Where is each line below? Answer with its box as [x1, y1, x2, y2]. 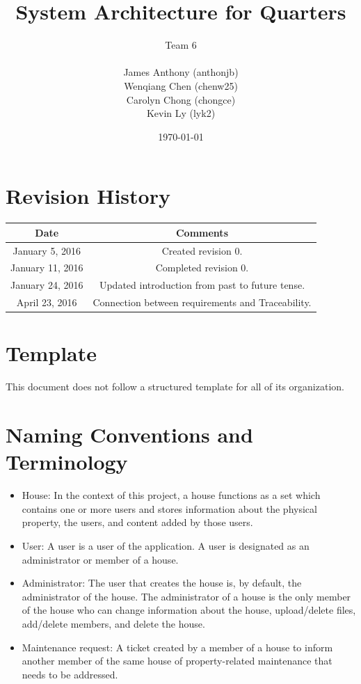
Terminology [6, 447, 128, 476]
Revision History [6, 182, 170, 210]
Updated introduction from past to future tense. [99, 278, 305, 292]
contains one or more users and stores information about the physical [22, 501, 317, 516]
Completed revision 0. [155, 260, 249, 275]
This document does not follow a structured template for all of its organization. [6, 379, 344, 394]
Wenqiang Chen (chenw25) [124, 78, 238, 93]
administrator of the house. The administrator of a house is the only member [22, 589, 351, 603]
